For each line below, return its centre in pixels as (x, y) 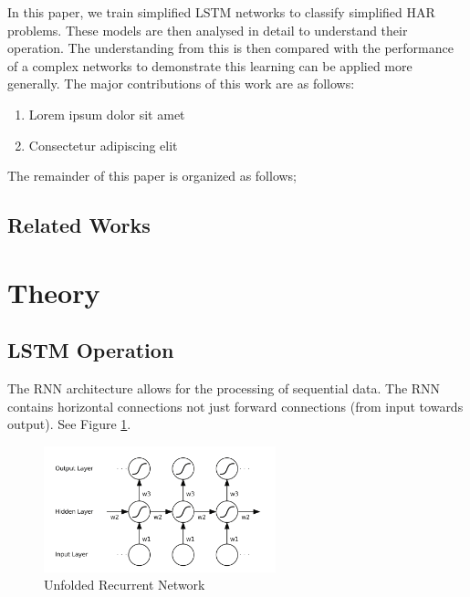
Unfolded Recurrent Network (125, 585)
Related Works (79, 225)
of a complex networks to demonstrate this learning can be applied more (210, 65)
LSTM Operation (91, 350)
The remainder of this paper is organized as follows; (152, 176)
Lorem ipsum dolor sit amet (107, 114)
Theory (54, 292)
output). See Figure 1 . (69, 424)
